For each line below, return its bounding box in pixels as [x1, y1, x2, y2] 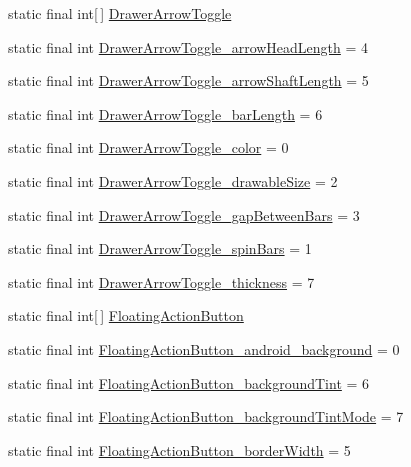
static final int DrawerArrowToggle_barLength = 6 [8, 103, 323, 124]
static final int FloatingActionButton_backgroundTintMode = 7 [8, 406, 404, 427]
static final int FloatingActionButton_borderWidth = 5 [8, 439, 351, 460]
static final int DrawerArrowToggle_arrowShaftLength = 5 [8, 70, 369, 91]
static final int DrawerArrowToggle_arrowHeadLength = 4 [8, 36, 369, 57]
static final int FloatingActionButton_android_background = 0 [8, 338, 400, 359]
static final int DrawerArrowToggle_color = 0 [8, 137, 289, 158]
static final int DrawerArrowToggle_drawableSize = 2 [8, 170, 338, 191]
